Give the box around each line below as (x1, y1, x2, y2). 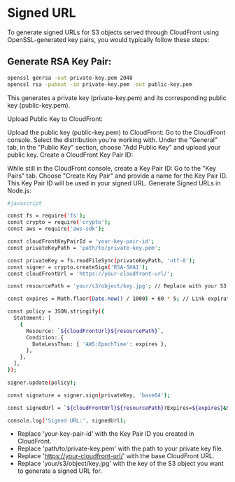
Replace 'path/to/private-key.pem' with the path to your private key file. (17, 444, 224, 453)
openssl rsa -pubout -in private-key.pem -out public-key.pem (7, 80, 192, 88)
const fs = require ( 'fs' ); (7, 212, 86, 220)
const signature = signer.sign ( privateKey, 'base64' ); (7, 392, 171, 399)
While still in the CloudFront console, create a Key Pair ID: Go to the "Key (7, 164, 217, 172)
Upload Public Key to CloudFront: (7, 114, 104, 123)
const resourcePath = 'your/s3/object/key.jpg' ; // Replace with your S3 (7, 283, 227, 290)
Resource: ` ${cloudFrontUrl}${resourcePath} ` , (25, 327, 164, 334)
